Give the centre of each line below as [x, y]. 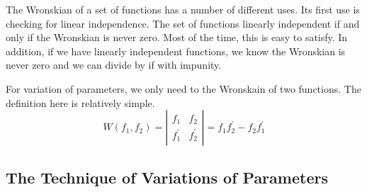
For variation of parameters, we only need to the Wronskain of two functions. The [183, 88]
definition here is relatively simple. [80, 102]
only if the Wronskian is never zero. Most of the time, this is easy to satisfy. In [177, 37]
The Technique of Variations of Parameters [167, 177]
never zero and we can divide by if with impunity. [114, 65]
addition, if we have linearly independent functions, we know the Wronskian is [176, 51]
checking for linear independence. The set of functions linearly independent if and [183, 23]
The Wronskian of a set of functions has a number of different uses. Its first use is [183, 9]
